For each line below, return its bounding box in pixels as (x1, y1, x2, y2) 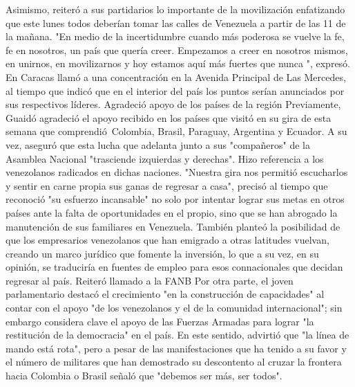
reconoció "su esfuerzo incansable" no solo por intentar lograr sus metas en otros (6, 192, 345, 206)
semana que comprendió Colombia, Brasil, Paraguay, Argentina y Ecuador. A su (6, 124, 347, 138)
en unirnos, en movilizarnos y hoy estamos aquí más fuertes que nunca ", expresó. (6, 56, 351, 71)
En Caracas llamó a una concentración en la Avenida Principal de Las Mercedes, (6, 69, 346, 84)
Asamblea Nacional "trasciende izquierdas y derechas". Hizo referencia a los (6, 151, 324, 165)
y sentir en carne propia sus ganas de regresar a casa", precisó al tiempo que (6, 178, 328, 192)
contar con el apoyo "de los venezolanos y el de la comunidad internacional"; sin (6, 300, 343, 315)
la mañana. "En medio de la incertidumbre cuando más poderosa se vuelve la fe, (6, 29, 345, 44)
